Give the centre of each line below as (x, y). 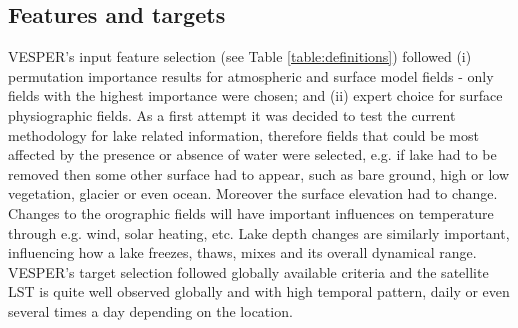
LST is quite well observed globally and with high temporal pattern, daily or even (259, 291)
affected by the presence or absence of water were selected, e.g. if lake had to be (252, 154)
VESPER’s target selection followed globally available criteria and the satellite (248, 271)
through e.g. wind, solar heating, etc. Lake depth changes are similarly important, (259, 232)
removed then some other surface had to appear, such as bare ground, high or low (259, 173)
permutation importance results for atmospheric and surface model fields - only (251, 75)
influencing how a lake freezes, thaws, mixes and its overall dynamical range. (242, 252)
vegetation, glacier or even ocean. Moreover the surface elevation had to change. (253, 193)
